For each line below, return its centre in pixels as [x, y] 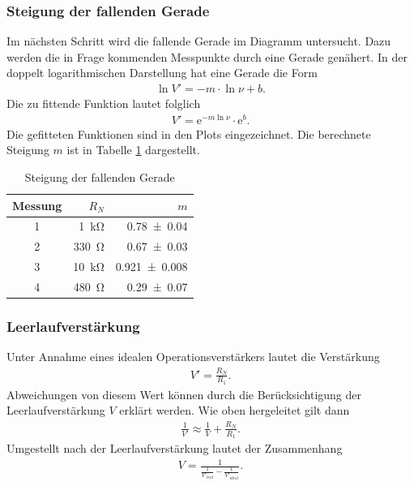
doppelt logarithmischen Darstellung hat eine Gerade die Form [162, 73]
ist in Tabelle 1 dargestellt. [133, 150]
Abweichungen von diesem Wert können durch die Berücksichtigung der [184, 394]
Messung [37, 205]
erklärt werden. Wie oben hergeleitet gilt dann [235, 410]
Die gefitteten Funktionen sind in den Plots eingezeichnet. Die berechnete [189, 133]
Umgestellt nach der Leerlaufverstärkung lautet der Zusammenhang [175, 447]
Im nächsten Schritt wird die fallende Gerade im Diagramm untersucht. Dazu [199, 41]
